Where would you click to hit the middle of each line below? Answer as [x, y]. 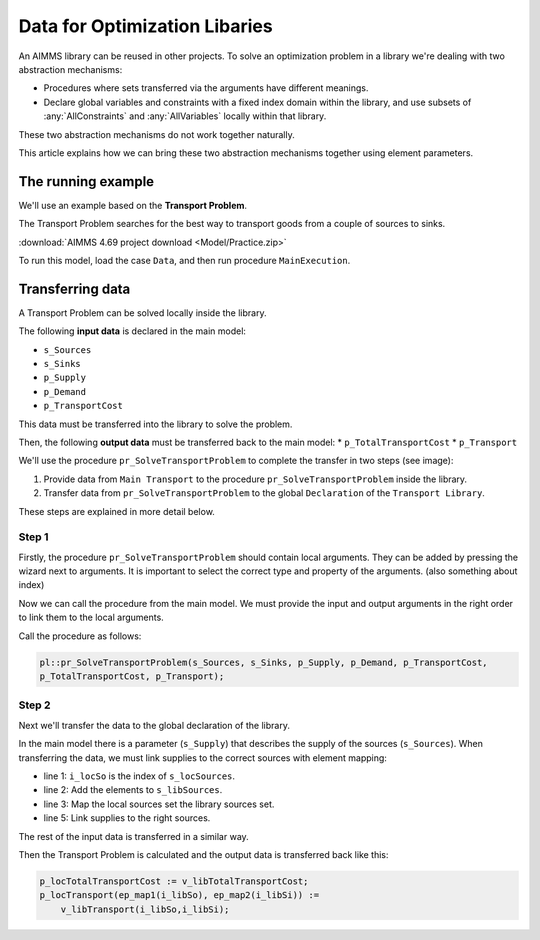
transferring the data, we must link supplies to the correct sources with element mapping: [202, 757]
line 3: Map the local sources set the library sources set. [159, 804]
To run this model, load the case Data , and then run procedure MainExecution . [184, 260]
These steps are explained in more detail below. [116, 511]
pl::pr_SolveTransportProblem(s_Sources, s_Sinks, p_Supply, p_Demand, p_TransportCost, [264, 662]
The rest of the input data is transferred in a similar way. [133, 836]
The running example [86, 181]
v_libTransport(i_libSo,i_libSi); [145, 909]
